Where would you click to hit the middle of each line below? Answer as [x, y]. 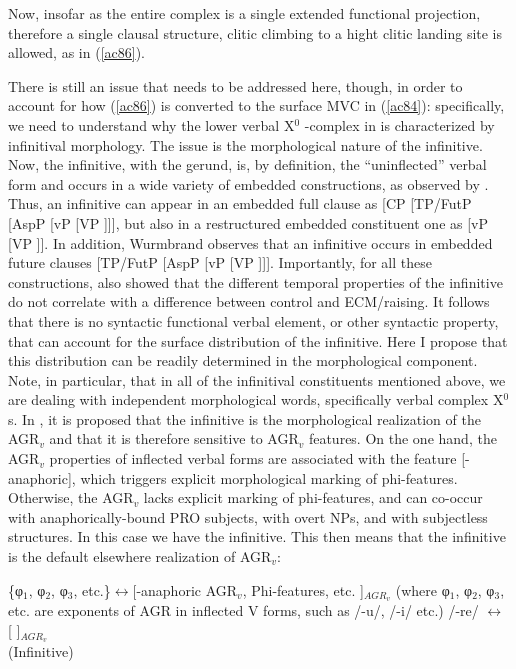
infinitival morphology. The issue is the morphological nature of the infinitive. [245, 144]
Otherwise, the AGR [71, 497]
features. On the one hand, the [402, 438]
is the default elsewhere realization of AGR [140, 556]
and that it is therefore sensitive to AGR [174, 438]
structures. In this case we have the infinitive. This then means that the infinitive [257, 536]
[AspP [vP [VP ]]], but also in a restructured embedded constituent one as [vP [248, 222]
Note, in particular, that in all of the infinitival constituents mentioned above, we [257, 379]
